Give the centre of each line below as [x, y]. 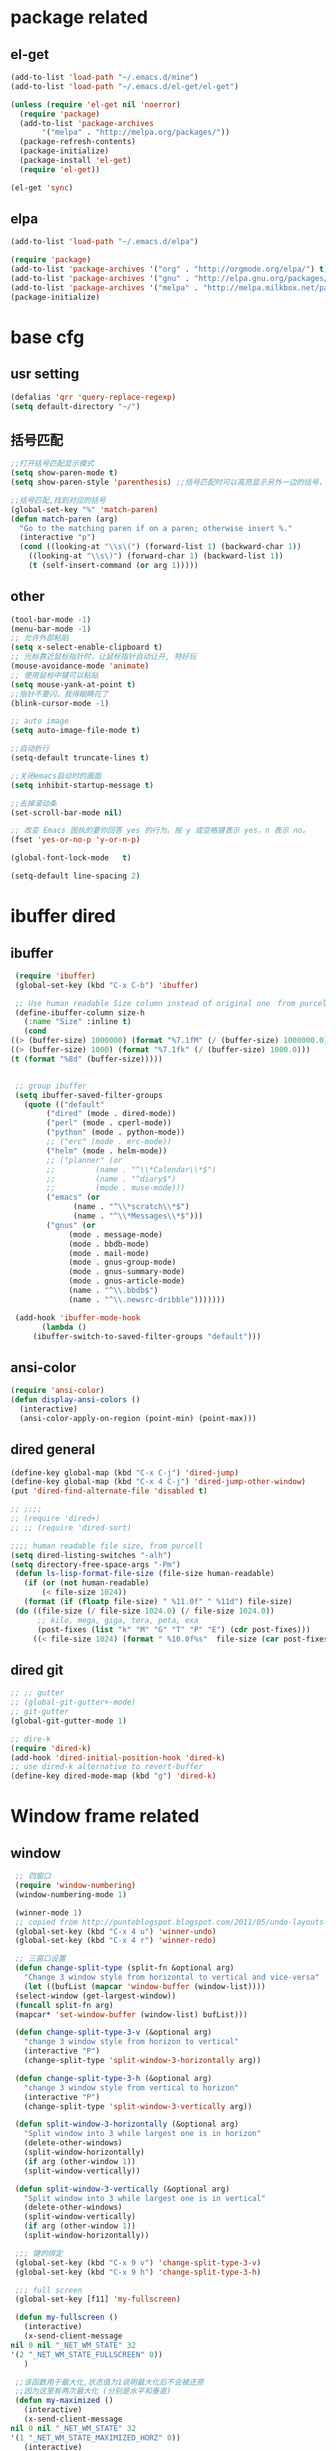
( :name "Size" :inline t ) [77, 1022]
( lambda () [64, 1327]
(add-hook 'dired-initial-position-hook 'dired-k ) [118, 1757]
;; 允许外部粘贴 [39, 638]
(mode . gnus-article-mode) [127, 1281]
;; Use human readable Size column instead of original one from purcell [173, 1003]
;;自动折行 [30, 749]
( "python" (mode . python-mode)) [116, 1132]
